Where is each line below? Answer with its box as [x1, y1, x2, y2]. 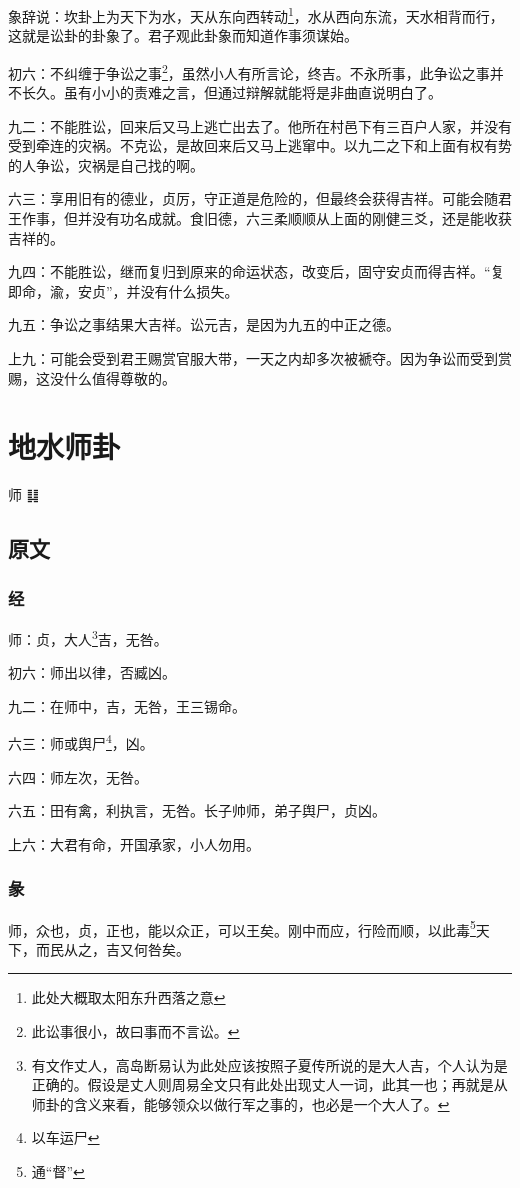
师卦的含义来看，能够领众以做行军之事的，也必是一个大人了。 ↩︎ [31, 1093, 450, 1114]
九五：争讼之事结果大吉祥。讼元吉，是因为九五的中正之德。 [8, 314, 400, 335]
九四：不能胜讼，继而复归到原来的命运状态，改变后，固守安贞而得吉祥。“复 [8, 261, 505, 282]
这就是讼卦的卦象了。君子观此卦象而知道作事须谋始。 [8, 25, 358, 46]
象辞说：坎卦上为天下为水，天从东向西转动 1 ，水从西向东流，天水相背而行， [8, 3, 504, 26]
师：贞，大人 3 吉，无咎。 [8, 625, 168, 649]
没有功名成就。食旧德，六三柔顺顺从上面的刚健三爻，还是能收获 [91, 208, 512, 229]
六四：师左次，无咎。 [8, 766, 148, 787]
